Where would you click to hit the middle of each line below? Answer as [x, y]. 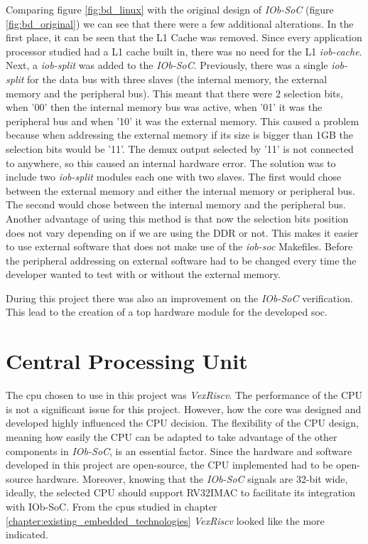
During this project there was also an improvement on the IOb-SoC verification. [179, 298]
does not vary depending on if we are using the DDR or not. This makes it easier [182, 232]
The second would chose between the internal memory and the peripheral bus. [176, 204]
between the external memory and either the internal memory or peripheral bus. [180, 190]
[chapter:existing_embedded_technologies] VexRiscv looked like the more [165, 520]
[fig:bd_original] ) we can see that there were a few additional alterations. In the [180, 23]
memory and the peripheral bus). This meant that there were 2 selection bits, [174, 93]
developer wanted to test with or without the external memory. [143, 274]
